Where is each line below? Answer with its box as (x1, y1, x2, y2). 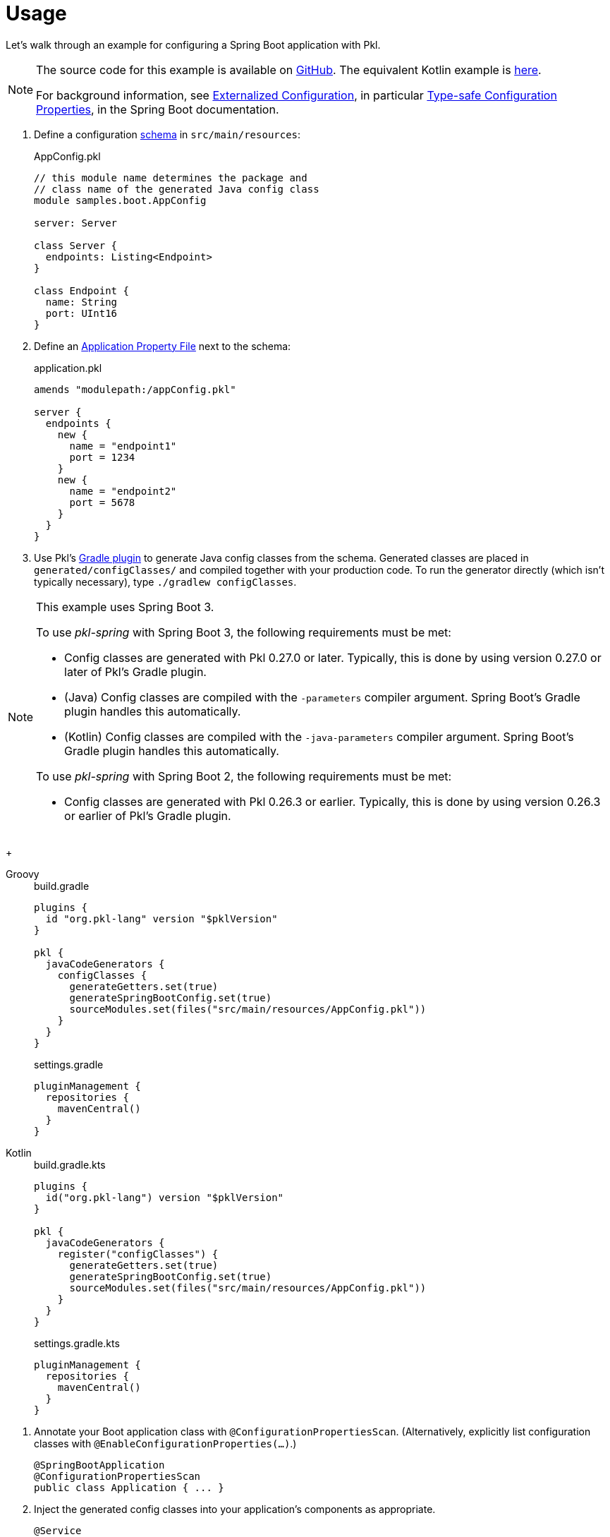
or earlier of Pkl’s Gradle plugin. (64, 808, 231, 823)
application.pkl (34, 361, 102, 374)
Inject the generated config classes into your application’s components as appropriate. (34, 1502, 436, 1515)
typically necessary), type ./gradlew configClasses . (34, 575, 297, 588)
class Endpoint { (34, 284, 129, 296)
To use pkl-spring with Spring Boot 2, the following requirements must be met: (36, 768, 452, 783)
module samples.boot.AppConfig (34, 194, 207, 206)
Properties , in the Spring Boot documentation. (36, 102, 279, 116)
